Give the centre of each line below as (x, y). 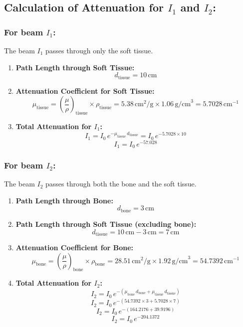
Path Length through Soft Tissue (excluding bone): (106, 224)
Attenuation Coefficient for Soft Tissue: (85, 90)
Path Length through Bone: (64, 200)
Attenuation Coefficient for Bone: (75, 247)
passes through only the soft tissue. (99, 50)
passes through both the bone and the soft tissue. (121, 184)
